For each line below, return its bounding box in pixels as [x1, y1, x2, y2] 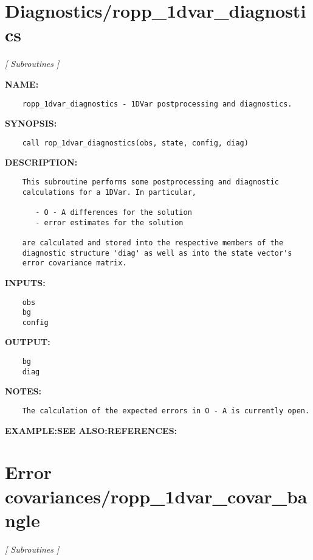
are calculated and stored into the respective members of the [22, 238, 284, 247]
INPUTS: [5, 276, 46, 289]
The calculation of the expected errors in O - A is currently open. [22, 406, 310, 415]
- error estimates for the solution [35, 218, 184, 227]
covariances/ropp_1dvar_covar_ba [5, 483, 308, 508]
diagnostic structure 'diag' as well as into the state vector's [22, 248, 292, 257]
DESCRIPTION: [5, 156, 78, 169]
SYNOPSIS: [5, 117, 57, 130]
